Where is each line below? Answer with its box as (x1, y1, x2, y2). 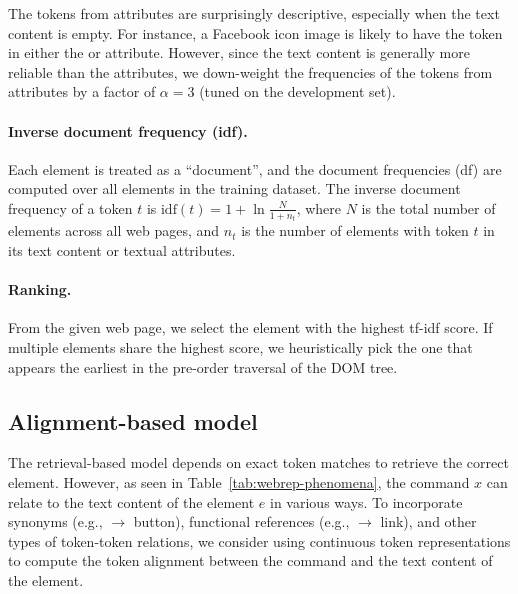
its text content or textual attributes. (8, 240, 236, 261)
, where (296, 197, 342, 218)
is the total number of (361, 197, 496, 218)
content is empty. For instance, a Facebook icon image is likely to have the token (8, 22, 503, 43)
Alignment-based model (8, 405, 258, 436)
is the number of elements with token (241, 220, 469, 241)
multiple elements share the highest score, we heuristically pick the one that (8, 337, 473, 357)
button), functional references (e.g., (133, 511, 350, 532)
